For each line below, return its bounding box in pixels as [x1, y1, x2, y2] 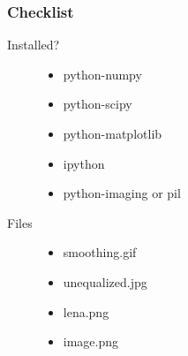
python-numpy [63, 64, 142, 83]
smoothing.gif [63, 243, 137, 261]
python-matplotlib [63, 125, 162, 142]
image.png [63, 332, 119, 351]
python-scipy [63, 95, 132, 113]
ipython [63, 154, 105, 172]
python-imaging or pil [63, 184, 181, 202]
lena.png [63, 302, 109, 321]
